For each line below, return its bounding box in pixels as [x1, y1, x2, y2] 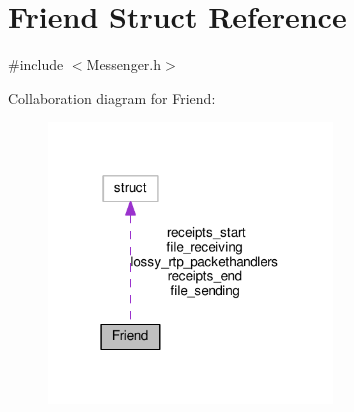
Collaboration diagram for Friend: [8, 87, 216, 108]
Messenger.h [86, 54, 162, 75]
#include [8, 54, 64, 75]
